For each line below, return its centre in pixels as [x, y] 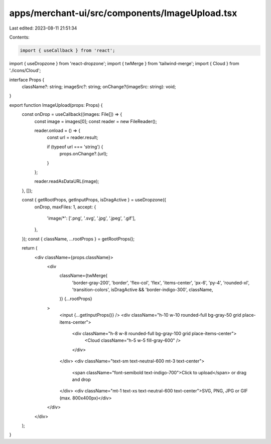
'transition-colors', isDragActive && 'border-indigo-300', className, [143, 290]
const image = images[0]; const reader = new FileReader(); [96, 121]
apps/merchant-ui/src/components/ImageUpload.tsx [123, 13]
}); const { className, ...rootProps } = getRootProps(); [78, 239]
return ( [30, 248]
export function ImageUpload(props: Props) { [56, 105]
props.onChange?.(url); [84, 154]
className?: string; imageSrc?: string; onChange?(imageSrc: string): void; [99, 87]
